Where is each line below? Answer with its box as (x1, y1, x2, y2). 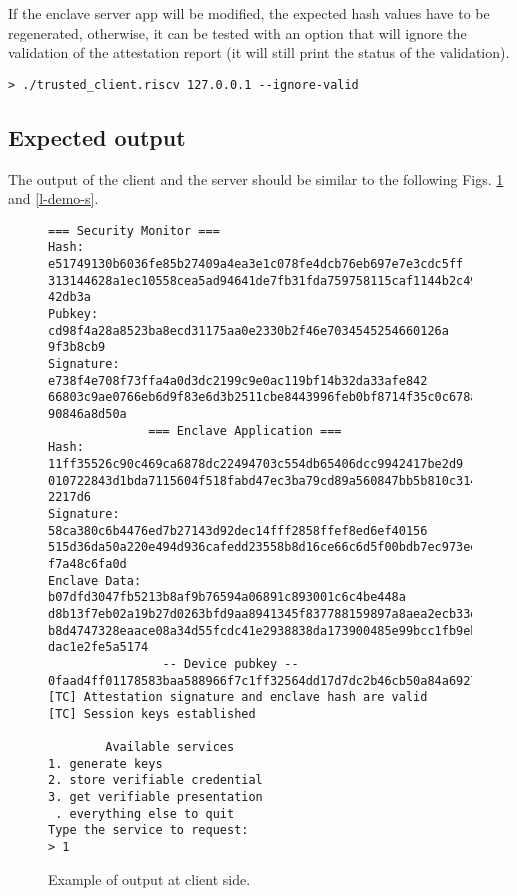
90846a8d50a (48, 407, 127, 422)
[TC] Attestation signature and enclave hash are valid (48, 690, 428, 705)
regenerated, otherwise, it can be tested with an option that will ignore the (8, 22, 467, 43)
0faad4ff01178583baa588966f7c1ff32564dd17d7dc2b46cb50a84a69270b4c (48, 673, 507, 688)
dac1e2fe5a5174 (48, 640, 149, 655)
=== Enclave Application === (148, 423, 342, 438)
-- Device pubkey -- (162, 656, 299, 671)
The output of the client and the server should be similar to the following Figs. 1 (8, 168, 504, 189)
